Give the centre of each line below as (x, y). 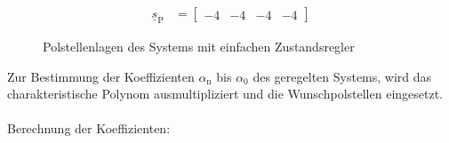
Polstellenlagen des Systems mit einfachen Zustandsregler (199, 47)
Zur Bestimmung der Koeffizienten (101, 76)
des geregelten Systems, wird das (342, 76)
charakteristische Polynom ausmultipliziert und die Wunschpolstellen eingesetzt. (225, 94)
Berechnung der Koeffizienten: (89, 128)
